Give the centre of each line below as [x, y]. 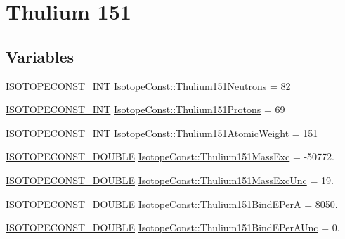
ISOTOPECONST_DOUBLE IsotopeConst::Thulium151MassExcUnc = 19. [170, 180]
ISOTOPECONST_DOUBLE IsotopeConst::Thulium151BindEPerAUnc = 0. [173, 227]
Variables [40, 56]
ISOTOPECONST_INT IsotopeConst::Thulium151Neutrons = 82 [148, 85]
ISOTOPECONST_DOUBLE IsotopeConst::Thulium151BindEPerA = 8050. [172, 204]
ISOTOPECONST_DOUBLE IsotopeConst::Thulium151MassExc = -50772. [170, 156]
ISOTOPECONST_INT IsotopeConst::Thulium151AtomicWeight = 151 [162, 133]
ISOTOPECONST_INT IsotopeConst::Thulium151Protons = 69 [145, 109]
